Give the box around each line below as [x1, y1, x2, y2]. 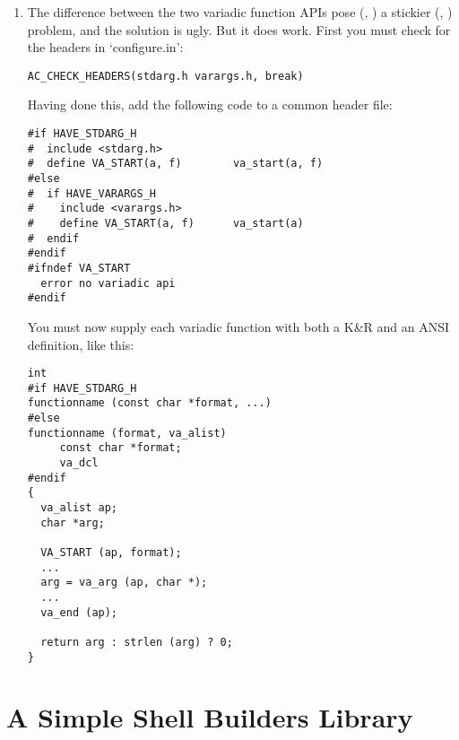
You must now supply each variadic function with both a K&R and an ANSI [27, 317, 449, 335]
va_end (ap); [40, 605, 118, 619]
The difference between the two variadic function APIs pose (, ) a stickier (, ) [27, 3, 453, 21]
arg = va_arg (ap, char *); [40, 576, 208, 589]
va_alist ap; [40, 501, 118, 514]
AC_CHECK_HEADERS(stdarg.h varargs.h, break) [27, 69, 304, 83]
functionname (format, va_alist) [27, 426, 227, 440]
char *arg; [40, 516, 105, 529]
